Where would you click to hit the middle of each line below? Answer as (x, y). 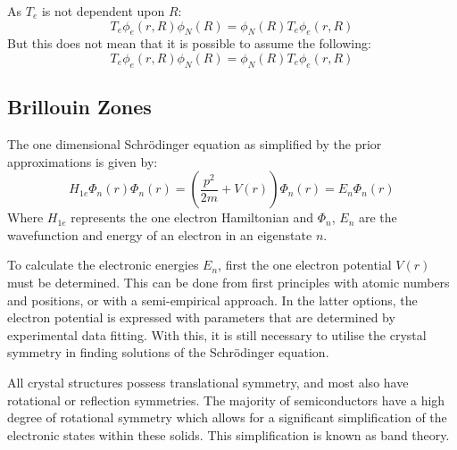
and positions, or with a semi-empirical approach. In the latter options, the (212, 300)
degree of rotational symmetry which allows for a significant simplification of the (227, 417)
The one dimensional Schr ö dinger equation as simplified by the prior (195, 143)
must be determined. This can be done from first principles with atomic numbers (228, 282)
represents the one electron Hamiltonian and (192, 217)
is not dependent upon (103, 11)
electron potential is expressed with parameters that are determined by (201, 317)
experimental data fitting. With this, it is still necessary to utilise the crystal (217, 334)
